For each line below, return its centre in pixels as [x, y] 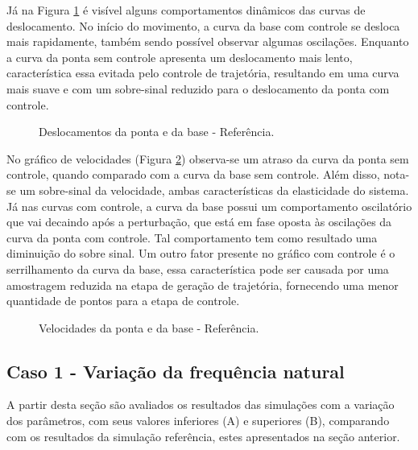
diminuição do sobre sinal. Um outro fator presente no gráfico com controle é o [201, 253]
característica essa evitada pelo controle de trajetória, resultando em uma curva [203, 73]
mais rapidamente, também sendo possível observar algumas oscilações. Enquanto [208, 41]
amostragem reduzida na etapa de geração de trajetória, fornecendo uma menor [203, 285]
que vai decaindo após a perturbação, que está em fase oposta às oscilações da [199, 222]
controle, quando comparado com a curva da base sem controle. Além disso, [193, 174]
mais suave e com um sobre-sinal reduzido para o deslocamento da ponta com [198, 88]
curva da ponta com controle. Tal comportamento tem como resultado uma [192, 237]
